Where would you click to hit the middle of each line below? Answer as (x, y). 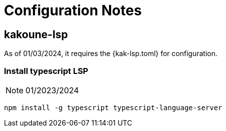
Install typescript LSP (46, 71)
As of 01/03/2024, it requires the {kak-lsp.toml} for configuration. (111, 54)
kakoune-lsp (36, 34)
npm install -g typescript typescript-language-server (113, 107)
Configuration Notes (73, 10)
